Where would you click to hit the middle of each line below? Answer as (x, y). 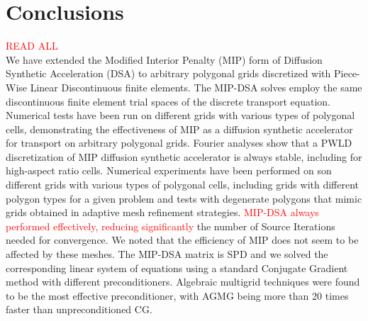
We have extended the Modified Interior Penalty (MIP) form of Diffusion (164, 59)
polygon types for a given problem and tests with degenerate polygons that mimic (184, 198)
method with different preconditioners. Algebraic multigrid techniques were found (183, 282)
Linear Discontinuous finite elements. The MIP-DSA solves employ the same (196, 87)
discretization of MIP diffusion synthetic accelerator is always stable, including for (184, 156)
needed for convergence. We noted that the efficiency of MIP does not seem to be (182, 240)
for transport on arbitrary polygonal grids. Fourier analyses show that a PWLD (179, 143)
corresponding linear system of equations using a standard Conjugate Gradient (177, 267)
